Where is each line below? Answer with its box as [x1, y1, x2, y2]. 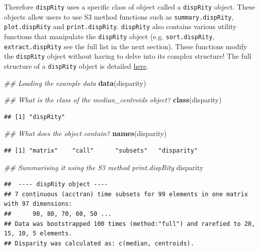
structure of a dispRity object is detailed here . [4, 60, 149, 71]
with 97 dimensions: [4, 200, 73, 208]
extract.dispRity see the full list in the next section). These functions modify [4, 41, 247, 51]
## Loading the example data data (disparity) [4, 77, 146, 88]
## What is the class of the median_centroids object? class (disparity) [4, 94, 222, 105]
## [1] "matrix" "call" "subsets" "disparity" [4, 147, 198, 154]
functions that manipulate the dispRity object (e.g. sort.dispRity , [4, 31, 214, 41]
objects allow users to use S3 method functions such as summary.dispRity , [4, 11, 234, 22]
